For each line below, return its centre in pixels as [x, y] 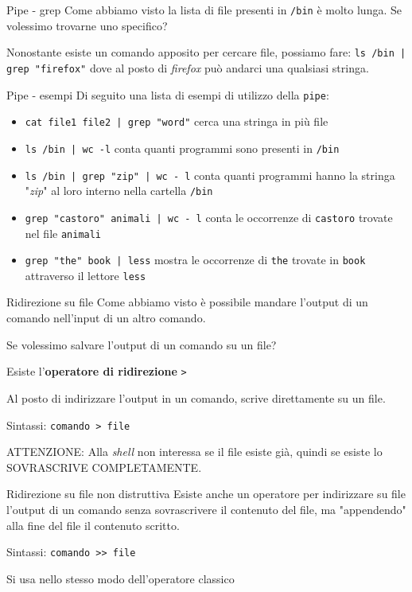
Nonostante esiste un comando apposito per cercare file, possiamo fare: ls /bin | [206, 52]
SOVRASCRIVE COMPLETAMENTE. [104, 467]
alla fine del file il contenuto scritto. [93, 525]
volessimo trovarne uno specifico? [87, 25]
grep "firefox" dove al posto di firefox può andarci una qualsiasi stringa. [188, 67]
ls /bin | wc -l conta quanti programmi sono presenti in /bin [182, 148]
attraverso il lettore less [86, 275]
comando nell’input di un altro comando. [106, 318]
